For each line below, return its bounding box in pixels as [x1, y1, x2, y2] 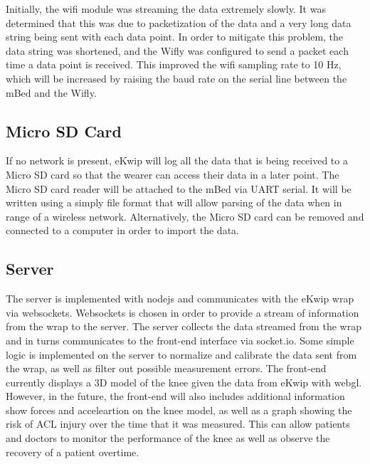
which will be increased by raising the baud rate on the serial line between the [6, 70, 347, 85]
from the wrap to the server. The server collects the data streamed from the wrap [6, 319, 361, 334]
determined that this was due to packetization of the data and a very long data [6, 15, 351, 30]
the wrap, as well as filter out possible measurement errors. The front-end [6, 361, 327, 376]
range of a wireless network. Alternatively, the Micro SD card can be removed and [6, 209, 364, 223]
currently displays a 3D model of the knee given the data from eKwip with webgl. [6, 374, 362, 389]
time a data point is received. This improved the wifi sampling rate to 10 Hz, [6, 57, 342, 72]
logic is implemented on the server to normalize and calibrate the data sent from [6, 347, 357, 362]
